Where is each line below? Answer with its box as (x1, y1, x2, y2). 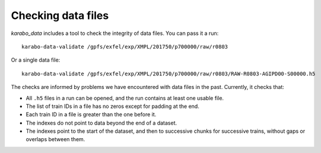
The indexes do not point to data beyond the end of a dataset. (26, 119, 177, 126)
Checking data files (11, 9, 109, 22)
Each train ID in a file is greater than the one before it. (26, 111, 157, 118)
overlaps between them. (26, 136, 85, 143)
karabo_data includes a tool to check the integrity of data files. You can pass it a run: (11, 30, 219, 37)
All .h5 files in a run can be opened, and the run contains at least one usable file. (26, 94, 224, 101)
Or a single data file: (11, 56, 61, 63)
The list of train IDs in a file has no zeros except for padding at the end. (26, 103, 200, 110)
